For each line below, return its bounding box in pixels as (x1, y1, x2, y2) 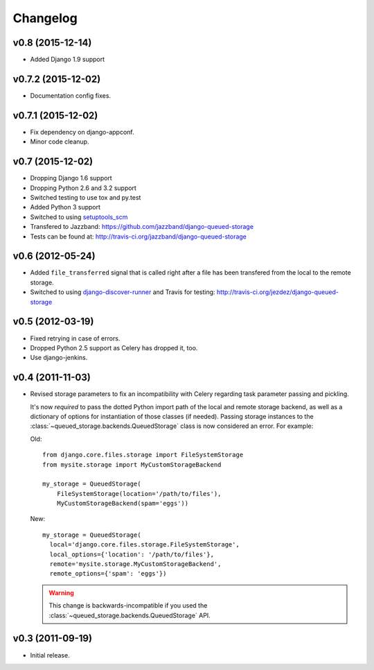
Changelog (12, 10, 78, 26)
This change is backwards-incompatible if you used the (48, 601, 208, 610)
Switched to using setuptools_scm (30, 212, 128, 221)
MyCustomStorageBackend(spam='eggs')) (56, 499, 189, 508)
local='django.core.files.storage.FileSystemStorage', (49, 541, 240, 549)
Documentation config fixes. (30, 91, 111, 100)
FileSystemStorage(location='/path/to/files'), (56, 490, 222, 497)
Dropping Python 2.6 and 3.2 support (30, 184, 136, 192)
